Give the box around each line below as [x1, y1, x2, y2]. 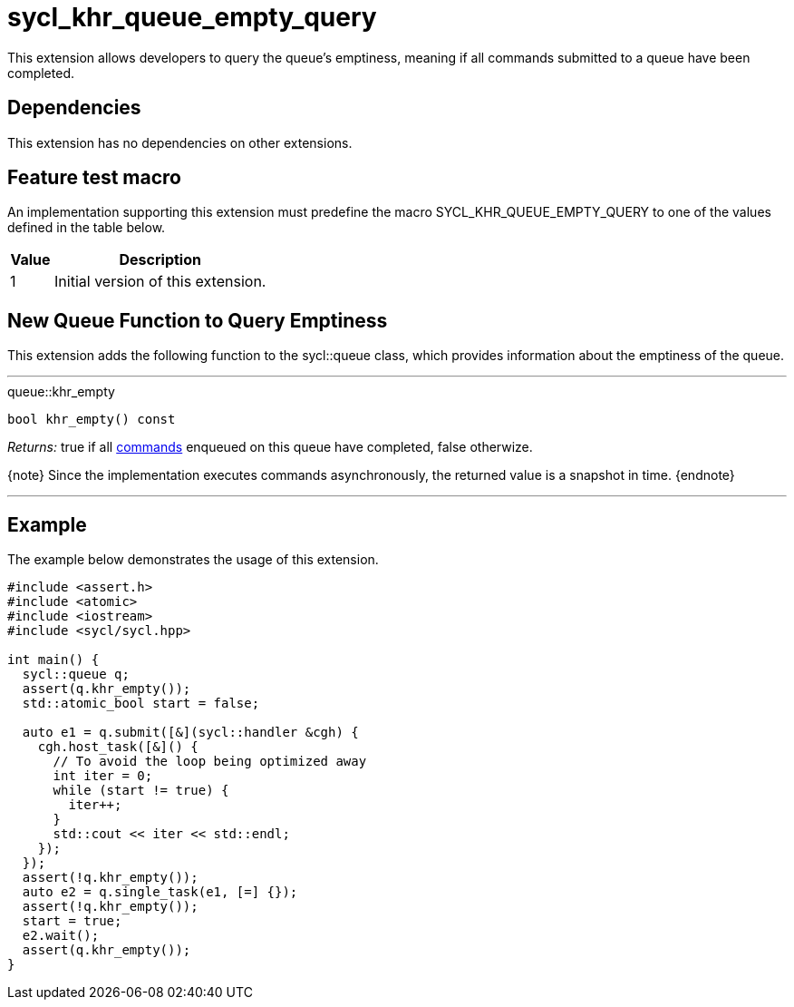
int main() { [7, 652, 100, 668]
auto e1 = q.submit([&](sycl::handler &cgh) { [22, 725, 359, 740]
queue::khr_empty [7, 384, 115, 400]
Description [119, 250, 201, 269]
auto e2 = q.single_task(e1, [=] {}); [22, 885, 298, 900]
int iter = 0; [53, 768, 153, 784]
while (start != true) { [53, 783, 229, 798]
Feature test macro [7, 166, 181, 190]
